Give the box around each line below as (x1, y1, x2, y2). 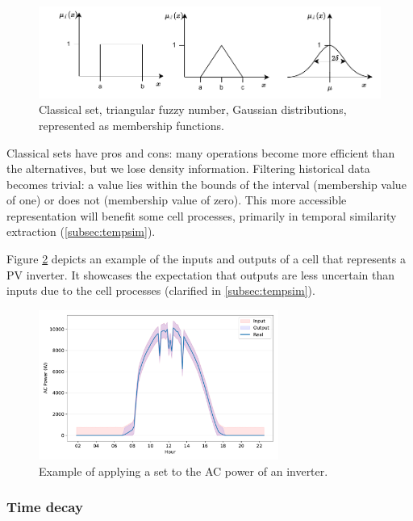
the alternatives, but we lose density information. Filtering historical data (6, 160, 370, 177)
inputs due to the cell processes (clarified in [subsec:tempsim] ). (6, 282, 315, 299)
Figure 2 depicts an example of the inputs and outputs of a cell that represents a (6, 250, 406, 267)
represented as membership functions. (39, 116, 224, 133)
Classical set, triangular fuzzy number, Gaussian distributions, (39, 101, 347, 118)
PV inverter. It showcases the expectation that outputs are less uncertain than (6, 266, 395, 283)
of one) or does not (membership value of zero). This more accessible (6, 191, 347, 208)
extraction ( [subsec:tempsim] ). (6, 223, 156, 240)
